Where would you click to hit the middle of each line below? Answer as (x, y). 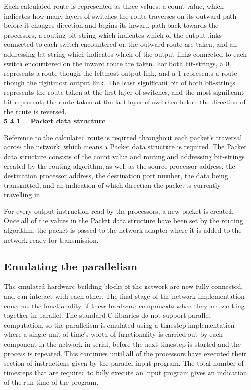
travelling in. (23, 195)
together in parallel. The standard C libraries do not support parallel (107, 315)
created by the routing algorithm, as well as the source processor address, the (120, 166)
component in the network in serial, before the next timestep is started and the (123, 344)
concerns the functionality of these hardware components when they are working (124, 305)
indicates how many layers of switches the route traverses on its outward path (120, 15)
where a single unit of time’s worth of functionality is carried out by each (113, 334)
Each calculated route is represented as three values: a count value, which (114, 6)
